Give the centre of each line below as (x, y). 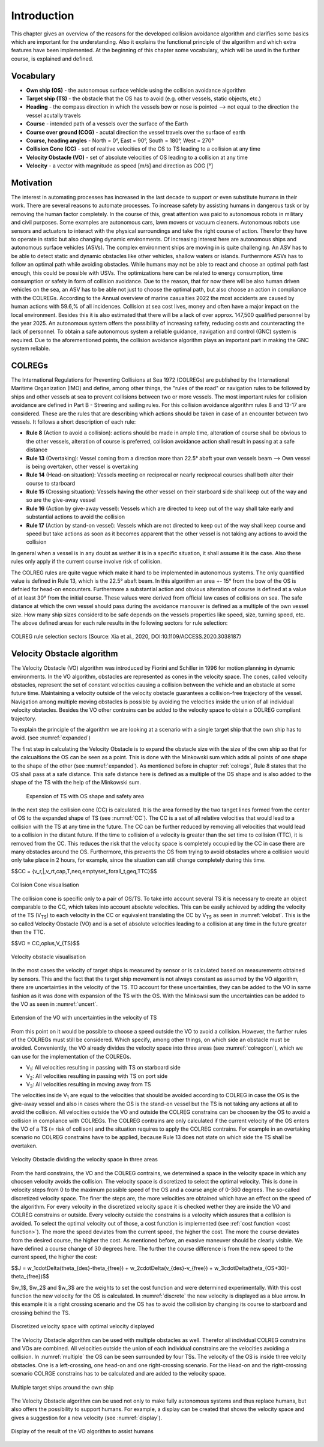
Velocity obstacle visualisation (49, 957)
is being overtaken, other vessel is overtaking (82, 466)
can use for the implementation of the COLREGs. (71, 1056)
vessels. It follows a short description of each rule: (73, 422)
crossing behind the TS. (40, 1313)
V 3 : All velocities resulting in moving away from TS (88, 1085)
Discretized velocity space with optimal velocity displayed (82, 1326)
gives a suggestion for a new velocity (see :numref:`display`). (87, 1418)
